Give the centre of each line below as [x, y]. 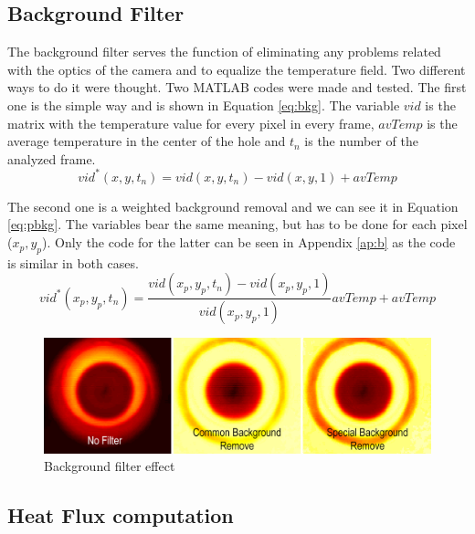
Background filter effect [110, 466]
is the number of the [361, 141]
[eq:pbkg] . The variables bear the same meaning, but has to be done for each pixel [237, 224]
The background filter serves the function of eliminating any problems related [224, 52]
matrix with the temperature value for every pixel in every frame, [191, 123]
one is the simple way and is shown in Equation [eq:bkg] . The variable [204, 105]
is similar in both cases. [73, 262]
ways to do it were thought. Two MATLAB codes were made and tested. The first [237, 87]
